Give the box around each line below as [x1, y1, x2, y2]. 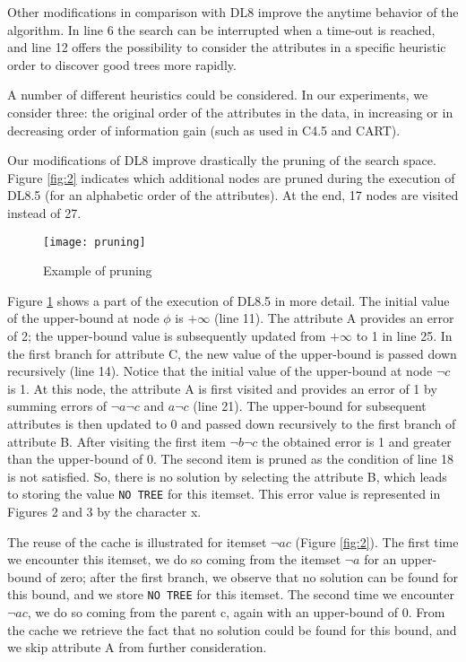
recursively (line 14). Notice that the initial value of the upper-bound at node [7, 361, 433, 380]
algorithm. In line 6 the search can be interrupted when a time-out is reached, [7, 20, 436, 39]
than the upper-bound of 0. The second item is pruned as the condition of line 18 [7, 449, 454, 468]
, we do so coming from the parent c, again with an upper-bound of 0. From [27, 603, 445, 621]
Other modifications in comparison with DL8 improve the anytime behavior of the [7, 3, 459, 21]
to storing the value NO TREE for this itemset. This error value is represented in [7, 484, 441, 503]
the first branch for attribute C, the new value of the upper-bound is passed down [7, 344, 457, 362]
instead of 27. [7, 203, 82, 222]
